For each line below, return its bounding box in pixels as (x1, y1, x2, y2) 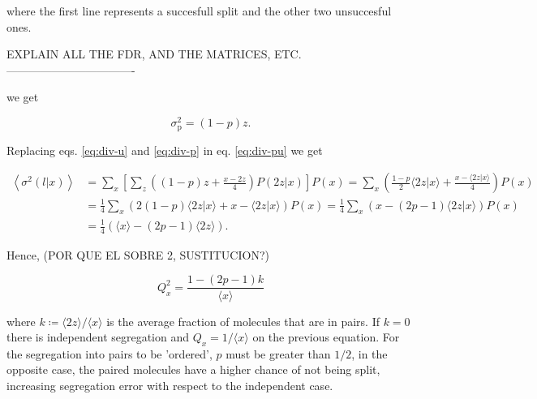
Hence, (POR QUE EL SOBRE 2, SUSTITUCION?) (6, 246, 269, 263)
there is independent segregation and (6, 328, 190, 345)
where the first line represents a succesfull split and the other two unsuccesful (6, 2, 392, 19)
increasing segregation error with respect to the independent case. (6, 377, 333, 394)
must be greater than (226, 345, 331, 362)
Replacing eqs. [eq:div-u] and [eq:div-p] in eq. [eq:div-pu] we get (6, 141, 323, 158)
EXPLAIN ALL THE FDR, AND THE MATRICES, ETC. (6, 45, 302, 62)
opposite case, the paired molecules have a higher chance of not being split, (6, 361, 380, 378)
